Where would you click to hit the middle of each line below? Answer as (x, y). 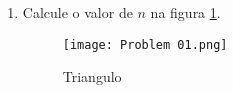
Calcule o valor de (77, 12)
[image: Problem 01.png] (145, 44)
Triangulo (92, 76)
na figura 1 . (185, 12)
